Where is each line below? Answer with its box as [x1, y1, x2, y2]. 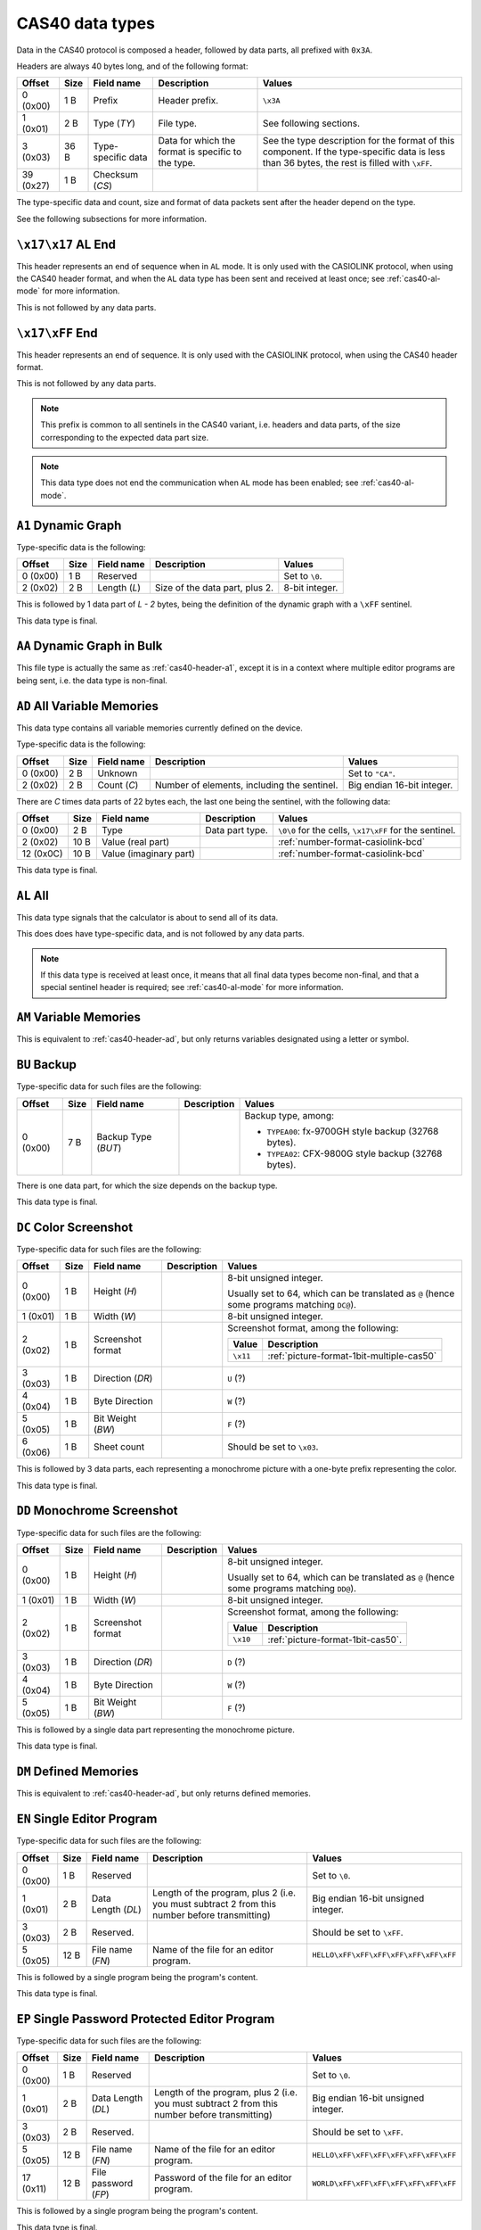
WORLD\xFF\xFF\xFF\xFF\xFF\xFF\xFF [312, 2178, 457, 2188]
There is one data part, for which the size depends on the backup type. [16, 1180, 278, 1191]
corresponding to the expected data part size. [40, 432, 209, 442]
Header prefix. [158, 95, 219, 107]
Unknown [97, 767, 138, 780]
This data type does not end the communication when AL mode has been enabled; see [40, 477, 359, 488]
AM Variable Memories [16, 1010, 142, 1025]
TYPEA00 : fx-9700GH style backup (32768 [266, 1125, 439, 1137]
